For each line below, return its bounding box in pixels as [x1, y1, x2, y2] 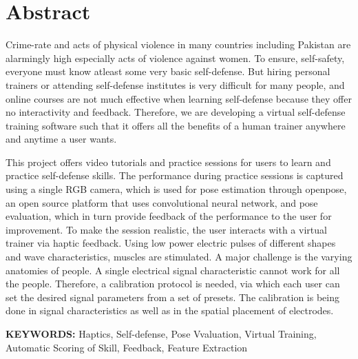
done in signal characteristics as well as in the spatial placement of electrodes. [6, 303, 334, 318]
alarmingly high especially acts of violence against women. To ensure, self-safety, [6, 50, 345, 65]
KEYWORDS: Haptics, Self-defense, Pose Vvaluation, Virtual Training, [6, 327, 317, 340]
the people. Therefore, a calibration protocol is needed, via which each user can [6, 276, 340, 291]
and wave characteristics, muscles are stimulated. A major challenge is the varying [6, 249, 352, 264]
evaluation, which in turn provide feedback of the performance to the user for [6, 209, 332, 223]
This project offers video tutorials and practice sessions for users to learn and [6, 154, 331, 169]
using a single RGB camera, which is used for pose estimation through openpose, [6, 182, 347, 196]
